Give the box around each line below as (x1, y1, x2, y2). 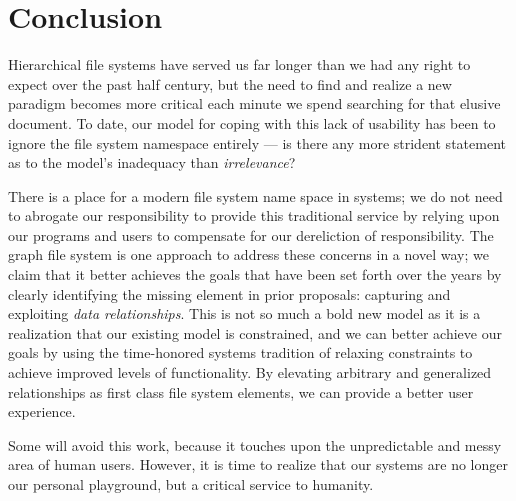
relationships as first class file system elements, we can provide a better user (8, 381, 474, 402)
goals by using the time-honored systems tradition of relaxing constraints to (8, 342, 473, 363)
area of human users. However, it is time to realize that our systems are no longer (8, 454, 508, 475)
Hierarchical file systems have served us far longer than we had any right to (8, 54, 471, 75)
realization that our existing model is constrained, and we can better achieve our (8, 322, 502, 343)
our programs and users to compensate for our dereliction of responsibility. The (8, 224, 494, 245)
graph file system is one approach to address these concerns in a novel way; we (8, 244, 489, 265)
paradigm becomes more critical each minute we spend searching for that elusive (8, 93, 501, 114)
